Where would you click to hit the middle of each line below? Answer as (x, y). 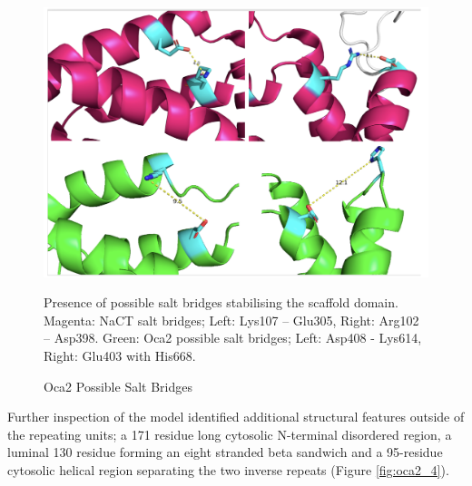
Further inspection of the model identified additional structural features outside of (236, 417)
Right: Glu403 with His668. (120, 356)
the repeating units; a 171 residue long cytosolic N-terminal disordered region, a (230, 434)
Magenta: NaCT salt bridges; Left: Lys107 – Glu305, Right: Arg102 (231, 320)
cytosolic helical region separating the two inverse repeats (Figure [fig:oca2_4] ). (228, 470)
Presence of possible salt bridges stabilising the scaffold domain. (221, 302)
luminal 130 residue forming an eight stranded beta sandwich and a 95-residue (225, 452)
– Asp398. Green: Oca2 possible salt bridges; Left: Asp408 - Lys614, (233, 338)
